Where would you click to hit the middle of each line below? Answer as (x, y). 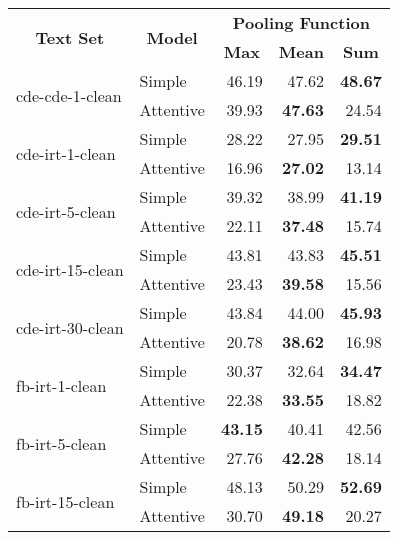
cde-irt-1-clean (66, 153)
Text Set (70, 37)
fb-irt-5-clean (61, 443)
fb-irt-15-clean (65, 501)
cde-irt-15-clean (70, 269)
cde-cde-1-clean (69, 95)
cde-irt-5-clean (66, 211)
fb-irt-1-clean (61, 385)
